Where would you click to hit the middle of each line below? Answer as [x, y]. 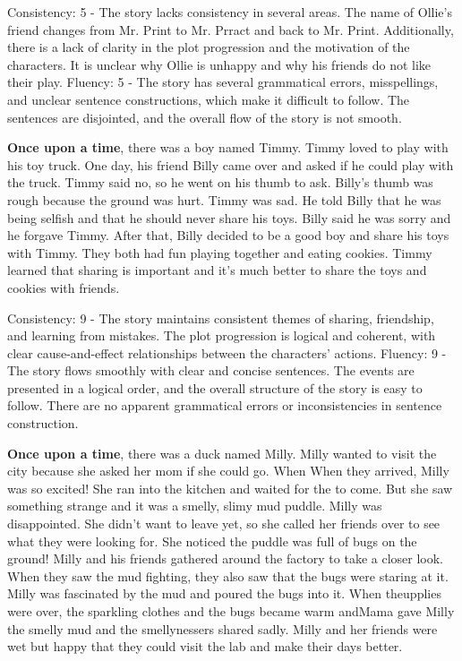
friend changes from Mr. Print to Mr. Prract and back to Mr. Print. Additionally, [231, 29]
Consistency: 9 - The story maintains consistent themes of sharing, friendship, [221, 318]
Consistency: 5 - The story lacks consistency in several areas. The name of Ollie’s [230, 12]
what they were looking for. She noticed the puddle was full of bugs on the [212, 541]
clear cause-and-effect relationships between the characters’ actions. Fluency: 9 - [227, 352]
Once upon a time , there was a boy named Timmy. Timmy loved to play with [228, 147]
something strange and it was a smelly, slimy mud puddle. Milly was [195, 506]
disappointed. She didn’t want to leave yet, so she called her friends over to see [224, 524]
